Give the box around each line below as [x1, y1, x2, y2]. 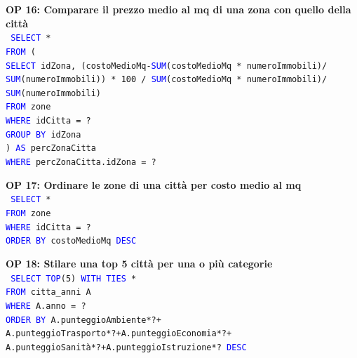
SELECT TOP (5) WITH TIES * [11, 273, 137, 284]
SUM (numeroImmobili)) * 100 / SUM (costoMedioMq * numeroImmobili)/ [6, 74, 328, 85]
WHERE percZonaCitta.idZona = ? [6, 157, 156, 168]
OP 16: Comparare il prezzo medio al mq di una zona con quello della [6, 2, 351, 16]
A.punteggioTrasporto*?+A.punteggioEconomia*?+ [6, 329, 232, 339]
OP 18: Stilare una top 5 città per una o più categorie [6, 256, 273, 270]
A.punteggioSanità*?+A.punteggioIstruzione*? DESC [6, 342, 247, 352]
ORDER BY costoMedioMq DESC [6, 236, 137, 246]
